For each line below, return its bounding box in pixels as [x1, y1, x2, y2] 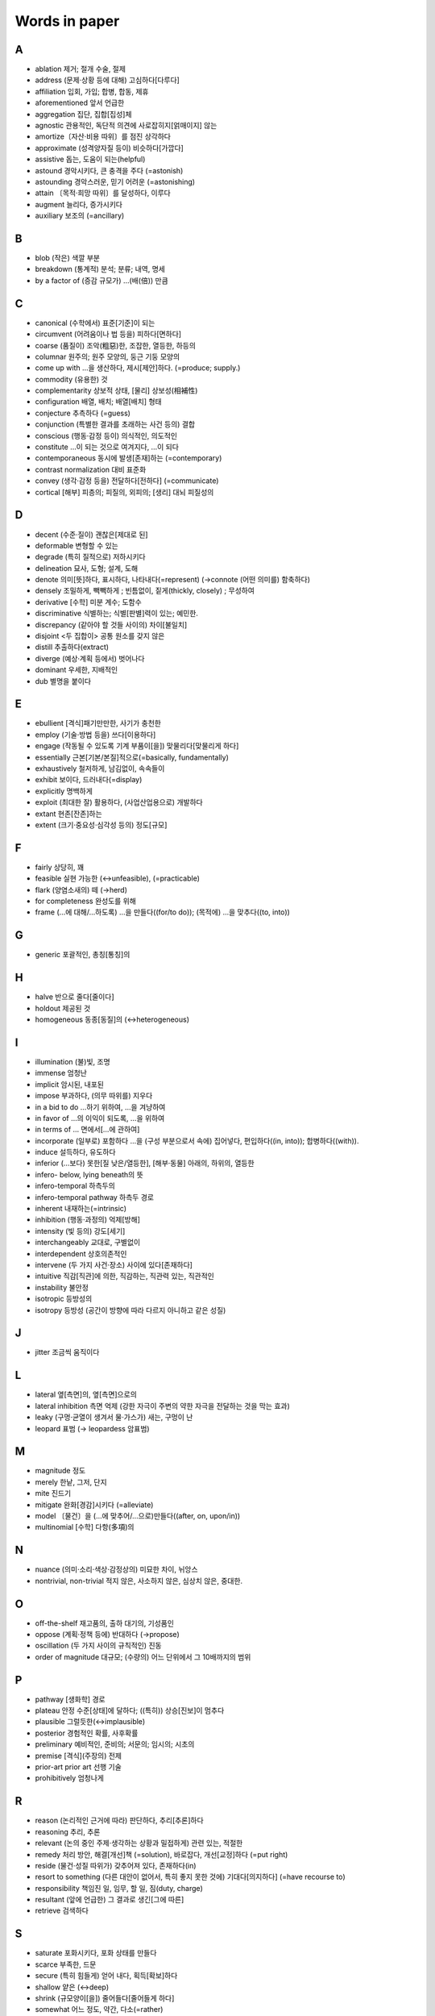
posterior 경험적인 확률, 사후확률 [35, 1728, 139, 1738]
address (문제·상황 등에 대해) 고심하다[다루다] [35, 75, 180, 85]
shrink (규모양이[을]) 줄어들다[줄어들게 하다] [35, 1993, 175, 2003]
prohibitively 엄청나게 [35, 1773, 105, 1783]
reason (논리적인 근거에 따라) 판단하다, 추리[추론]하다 [35, 1815, 205, 1826]
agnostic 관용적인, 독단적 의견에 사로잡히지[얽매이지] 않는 [35, 121, 217, 131]
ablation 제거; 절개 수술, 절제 [35, 65, 126, 74]
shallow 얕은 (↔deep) [35, 1982, 109, 1992]
